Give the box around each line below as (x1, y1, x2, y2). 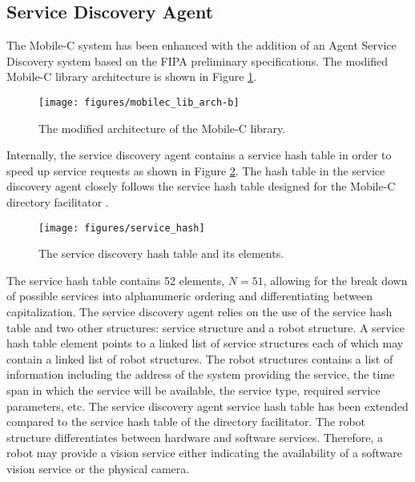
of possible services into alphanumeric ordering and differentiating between (6, 287, 373, 304)
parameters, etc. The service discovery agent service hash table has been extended (6, 397, 409, 414)
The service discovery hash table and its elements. (38, 245, 284, 262)
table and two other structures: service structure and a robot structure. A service (6, 319, 405, 335)
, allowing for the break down (263, 271, 408, 288)
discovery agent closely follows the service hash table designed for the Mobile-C (6, 178, 396, 195)
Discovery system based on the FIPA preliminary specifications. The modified (6, 52, 388, 69)
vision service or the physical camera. (6, 460, 190, 476)
